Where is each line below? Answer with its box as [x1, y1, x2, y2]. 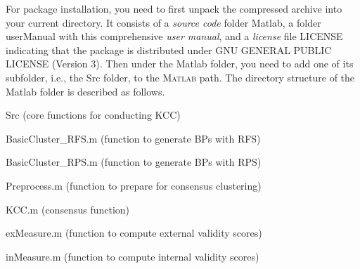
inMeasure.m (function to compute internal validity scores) [6, 249, 259, 263]
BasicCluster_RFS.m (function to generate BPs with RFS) [6, 131, 261, 145]
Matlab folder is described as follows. [6, 84, 165, 98]
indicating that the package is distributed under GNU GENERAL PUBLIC [6, 42, 332, 57]
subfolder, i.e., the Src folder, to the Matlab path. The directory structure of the [6, 70, 355, 84]
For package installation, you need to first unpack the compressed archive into [6, 1, 342, 15]
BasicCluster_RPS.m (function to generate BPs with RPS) [6, 155, 262, 169]
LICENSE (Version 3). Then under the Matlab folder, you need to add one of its [6, 56, 354, 71]
